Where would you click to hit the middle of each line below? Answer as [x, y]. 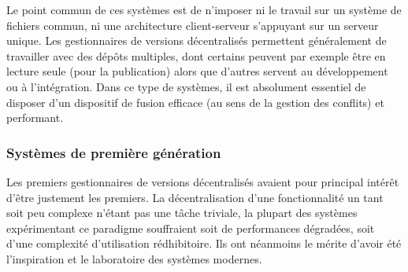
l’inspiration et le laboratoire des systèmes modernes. [134, 258]
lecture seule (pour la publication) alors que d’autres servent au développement [197, 71]
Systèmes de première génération [114, 152]
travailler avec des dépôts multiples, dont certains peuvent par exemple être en [196, 55]
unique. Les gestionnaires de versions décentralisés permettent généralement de [197, 40]
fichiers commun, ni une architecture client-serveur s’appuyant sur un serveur [193, 25]
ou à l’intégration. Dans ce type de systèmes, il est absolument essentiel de [186, 86]
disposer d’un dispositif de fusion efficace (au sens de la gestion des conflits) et [195, 102]
